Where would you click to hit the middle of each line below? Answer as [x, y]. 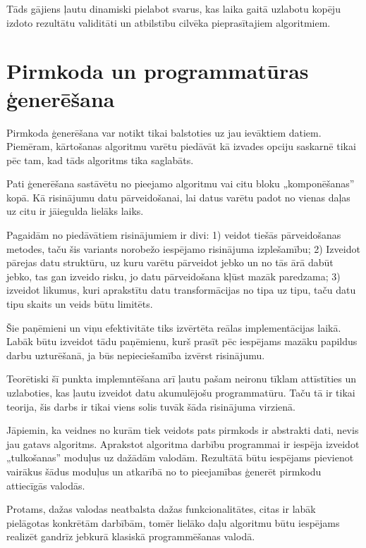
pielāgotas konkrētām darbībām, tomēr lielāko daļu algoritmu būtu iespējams [173, 522]
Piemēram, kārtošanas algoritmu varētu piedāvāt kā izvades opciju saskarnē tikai [181, 146]
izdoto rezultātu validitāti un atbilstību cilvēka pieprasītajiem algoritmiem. [169, 22]
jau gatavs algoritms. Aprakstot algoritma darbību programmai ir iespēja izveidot [183, 443]
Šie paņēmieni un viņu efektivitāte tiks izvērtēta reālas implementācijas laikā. [174, 327]
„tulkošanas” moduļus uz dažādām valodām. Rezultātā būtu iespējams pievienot [180, 457]
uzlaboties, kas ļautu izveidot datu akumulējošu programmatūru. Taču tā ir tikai [181, 392]
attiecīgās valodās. [46, 485]
